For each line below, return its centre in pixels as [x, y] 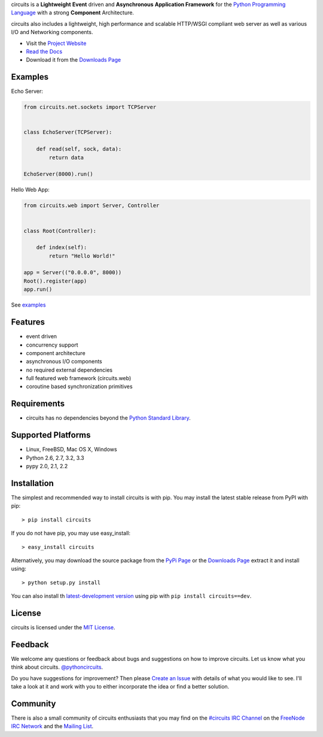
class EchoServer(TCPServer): [68, 132]
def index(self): [62, 248]
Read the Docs [44, 51]
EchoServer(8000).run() [59, 174]
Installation [32, 483]
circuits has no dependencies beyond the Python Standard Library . [108, 418]
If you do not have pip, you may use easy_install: [71, 533]
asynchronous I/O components [64, 362]
